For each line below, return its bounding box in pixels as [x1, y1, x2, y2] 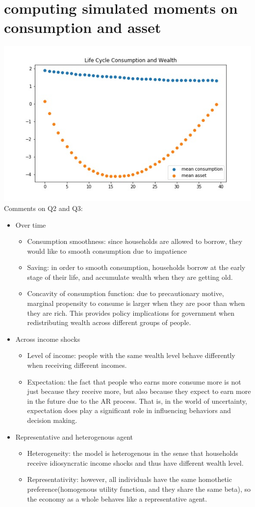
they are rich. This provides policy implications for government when [27, 307, 234, 318]
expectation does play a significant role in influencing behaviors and [27, 405, 231, 416]
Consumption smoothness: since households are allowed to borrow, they [27, 236, 243, 246]
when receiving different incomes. [27, 360, 127, 370]
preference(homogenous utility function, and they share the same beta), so [27, 483, 251, 494]
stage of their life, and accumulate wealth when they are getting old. [27, 271, 233, 282]
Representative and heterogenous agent [15, 431, 133, 442]
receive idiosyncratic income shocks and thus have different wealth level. [27, 457, 244, 468]
